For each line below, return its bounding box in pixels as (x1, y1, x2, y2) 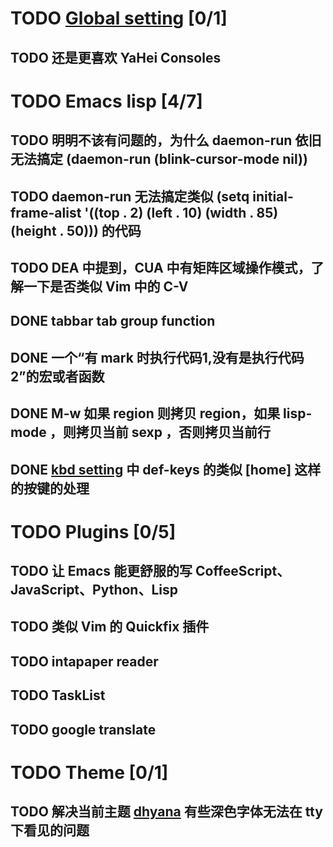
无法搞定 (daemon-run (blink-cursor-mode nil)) (10, 151, 308, 168)
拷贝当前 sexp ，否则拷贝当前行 (75, 424, 271, 441)
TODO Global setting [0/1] (10, 7, 228, 30)
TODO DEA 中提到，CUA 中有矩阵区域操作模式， (10, 259, 312, 276)
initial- (252, 188, 294, 205)
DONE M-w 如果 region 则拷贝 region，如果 (10, 405, 281, 422)
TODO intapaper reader (10, 653, 159, 670)
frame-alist (10, 204, 82, 221)
